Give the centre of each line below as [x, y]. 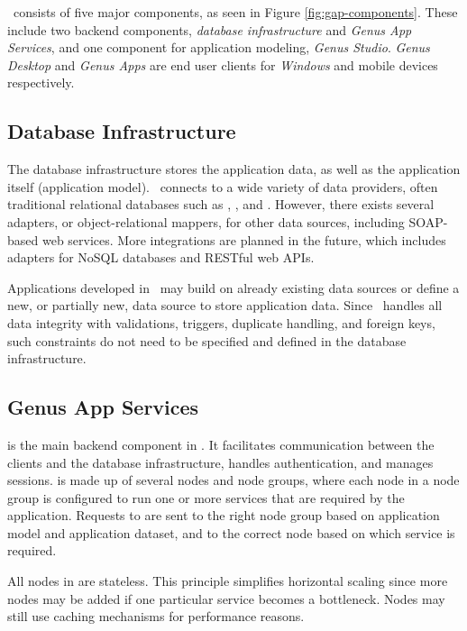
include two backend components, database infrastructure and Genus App [210, 29]
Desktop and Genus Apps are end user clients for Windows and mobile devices [223, 64]
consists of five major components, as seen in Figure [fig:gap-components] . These [235, 12]
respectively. [41, 82]
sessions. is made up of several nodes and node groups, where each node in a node [233, 480]
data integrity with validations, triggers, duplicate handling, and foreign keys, [221, 322]
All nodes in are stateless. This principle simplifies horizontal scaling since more [228, 581]
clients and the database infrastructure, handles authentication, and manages [220, 462]
